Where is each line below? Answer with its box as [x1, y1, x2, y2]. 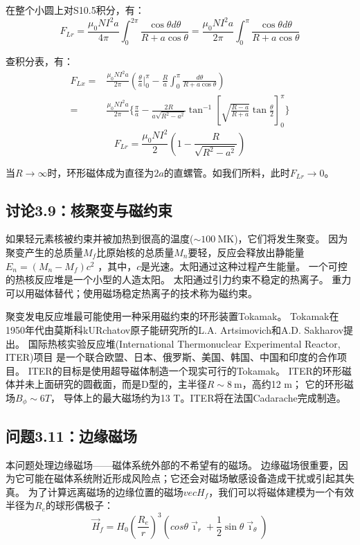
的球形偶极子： [46, 498, 114, 512]
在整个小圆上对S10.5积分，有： [6, 3, 145, 17]
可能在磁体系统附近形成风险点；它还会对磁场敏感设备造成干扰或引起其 [24, 471, 345, 485]
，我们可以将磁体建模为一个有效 [208, 484, 354, 499]
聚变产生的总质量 [6, 245, 83, 260]
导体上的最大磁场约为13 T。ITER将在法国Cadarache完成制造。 [63, 390, 346, 404]
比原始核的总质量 [96, 245, 174, 260]
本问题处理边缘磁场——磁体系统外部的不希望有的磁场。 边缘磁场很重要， [6, 457, 339, 472]
